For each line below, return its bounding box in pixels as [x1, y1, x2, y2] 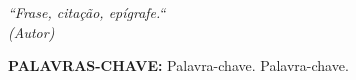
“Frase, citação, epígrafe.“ [8, 2, 166, 22]
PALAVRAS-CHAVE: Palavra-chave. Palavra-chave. [8, 55, 349, 76]
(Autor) [8, 21, 55, 42]
